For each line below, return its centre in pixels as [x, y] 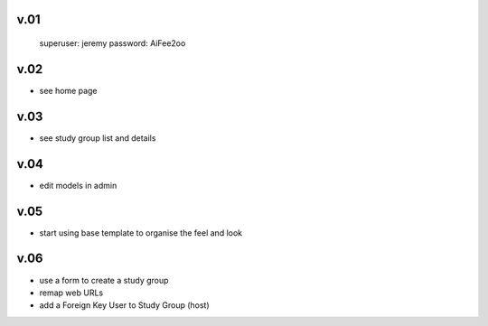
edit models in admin [78, 185]
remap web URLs [71, 293]
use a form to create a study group [104, 280]
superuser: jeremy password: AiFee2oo [113, 43]
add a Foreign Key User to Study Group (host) [124, 305]
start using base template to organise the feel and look [141, 233]
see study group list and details [98, 138]
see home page [69, 90]
